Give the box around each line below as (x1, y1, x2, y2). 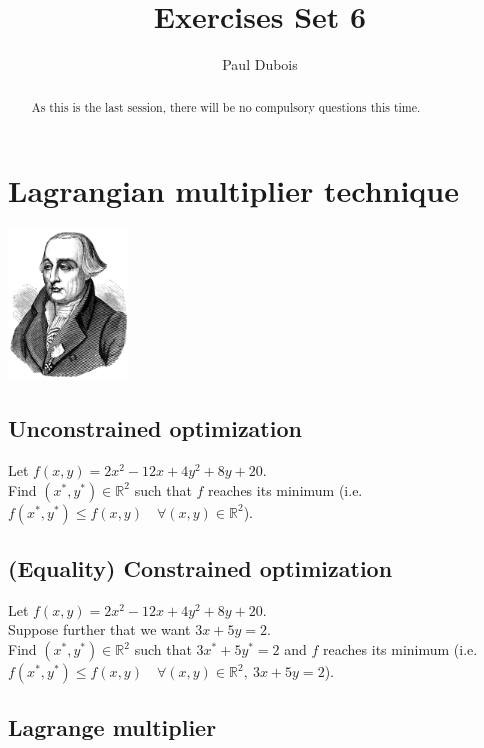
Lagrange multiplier (8, 712, 217, 743)
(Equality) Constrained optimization (8, 553, 393, 584)
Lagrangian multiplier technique (8, 170, 459, 211)
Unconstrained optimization (8, 413, 302, 444)
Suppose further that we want (8, 619, 191, 640)
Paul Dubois (222, 54, 298, 75)
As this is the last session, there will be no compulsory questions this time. (31, 98, 421, 115)
